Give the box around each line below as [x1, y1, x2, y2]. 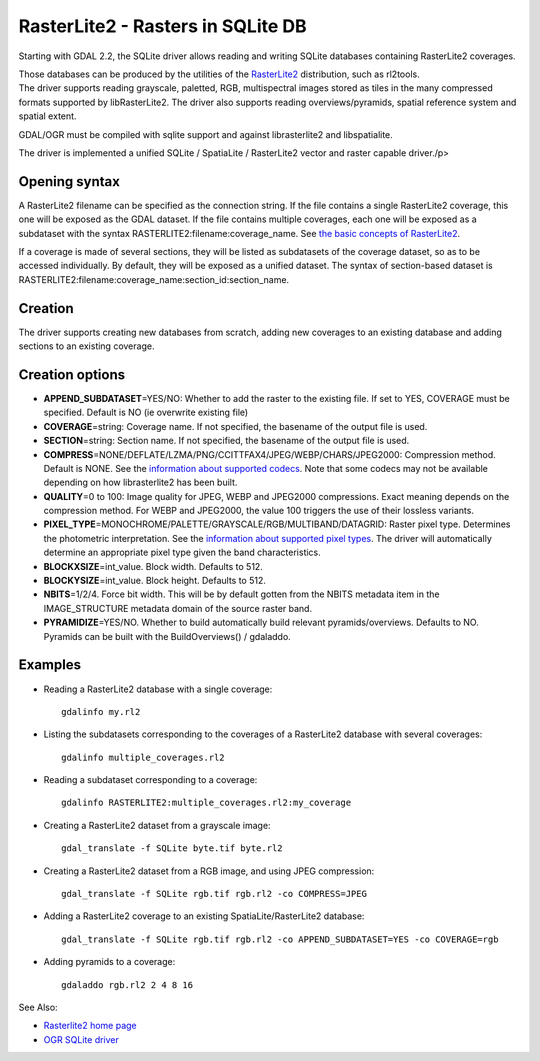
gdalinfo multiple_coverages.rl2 [61, 751, 225, 763]
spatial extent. [18, 110, 77, 122]
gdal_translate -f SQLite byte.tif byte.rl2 [61, 843, 284, 854]
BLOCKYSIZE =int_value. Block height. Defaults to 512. [43, 575, 267, 587]
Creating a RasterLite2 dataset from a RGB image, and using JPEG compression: [43, 865, 375, 877]
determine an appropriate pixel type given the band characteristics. [43, 546, 322, 559]
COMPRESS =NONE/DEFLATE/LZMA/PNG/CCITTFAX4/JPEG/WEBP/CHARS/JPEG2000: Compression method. [43, 448, 497, 460]
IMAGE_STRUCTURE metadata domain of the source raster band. [43, 602, 313, 614]
